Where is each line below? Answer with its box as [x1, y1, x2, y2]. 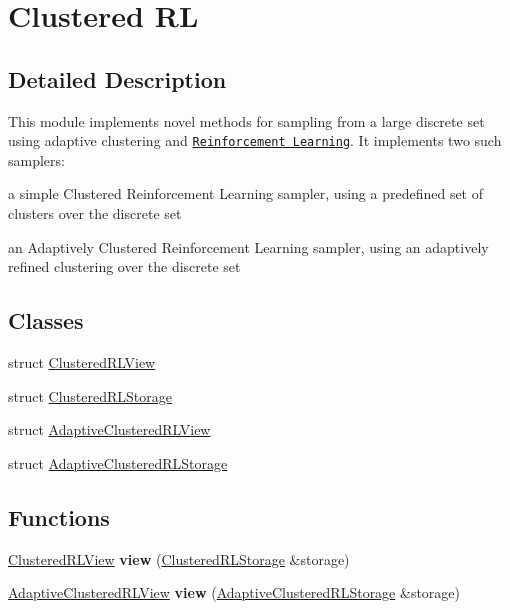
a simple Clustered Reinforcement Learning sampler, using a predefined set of [8, 183, 484, 204]
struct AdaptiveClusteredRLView [8, 419, 211, 440]
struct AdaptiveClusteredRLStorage [8, 452, 228, 473]
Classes [8, 305, 84, 336]
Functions [8, 501, 110, 532]
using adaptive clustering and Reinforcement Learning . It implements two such [8, 130, 502, 151]
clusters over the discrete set [8, 203, 182, 224]
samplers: [8, 149, 65, 170]
